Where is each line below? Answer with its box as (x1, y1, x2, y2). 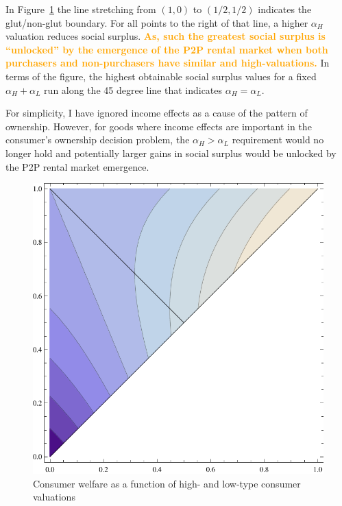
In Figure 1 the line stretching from (5, 2, 156, 16)
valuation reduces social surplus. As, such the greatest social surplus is (5, 29, 326, 43)
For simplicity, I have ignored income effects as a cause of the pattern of (5, 106, 308, 120)
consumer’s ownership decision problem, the (5, 132, 190, 147)
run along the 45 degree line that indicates (44, 82, 223, 97)
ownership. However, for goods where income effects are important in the (5, 119, 312, 133)
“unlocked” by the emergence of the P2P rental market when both (5, 42, 328, 56)
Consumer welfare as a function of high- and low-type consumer (33, 476, 301, 490)
